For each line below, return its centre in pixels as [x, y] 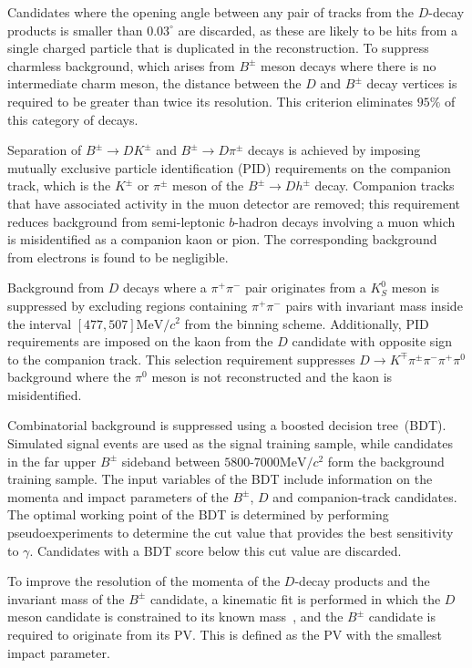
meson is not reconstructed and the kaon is [272, 377]
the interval [40, 323]
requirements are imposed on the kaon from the [140, 341]
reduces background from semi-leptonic [116, 221]
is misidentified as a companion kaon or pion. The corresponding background [222, 239]
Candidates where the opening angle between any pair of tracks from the [210, 12]
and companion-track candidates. [365, 496]
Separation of [45, 150]
